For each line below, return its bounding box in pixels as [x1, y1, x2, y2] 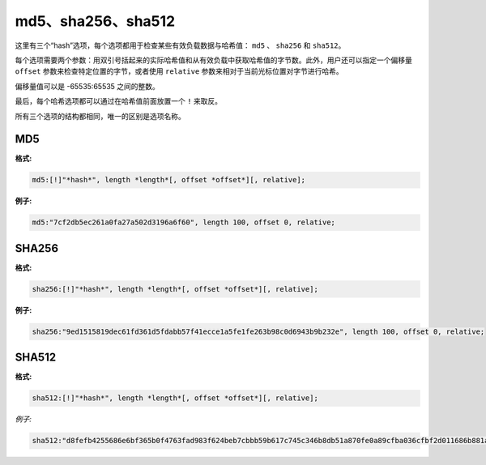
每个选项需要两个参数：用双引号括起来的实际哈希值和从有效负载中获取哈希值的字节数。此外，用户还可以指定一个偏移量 [15, 55, 412, 65]
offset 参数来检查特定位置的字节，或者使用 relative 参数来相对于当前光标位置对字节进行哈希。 [15, 66, 343, 76]
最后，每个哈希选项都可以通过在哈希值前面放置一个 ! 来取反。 [15, 96, 223, 106]
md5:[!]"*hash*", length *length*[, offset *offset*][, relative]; [32, 175, 306, 185]
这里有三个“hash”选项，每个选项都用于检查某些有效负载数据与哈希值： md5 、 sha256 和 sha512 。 [15, 41, 346, 50]
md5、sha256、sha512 [15, 12, 176, 30]
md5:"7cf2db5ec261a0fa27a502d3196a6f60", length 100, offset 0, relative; [32, 218, 336, 227]
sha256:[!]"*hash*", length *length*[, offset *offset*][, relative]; [32, 284, 319, 293]
